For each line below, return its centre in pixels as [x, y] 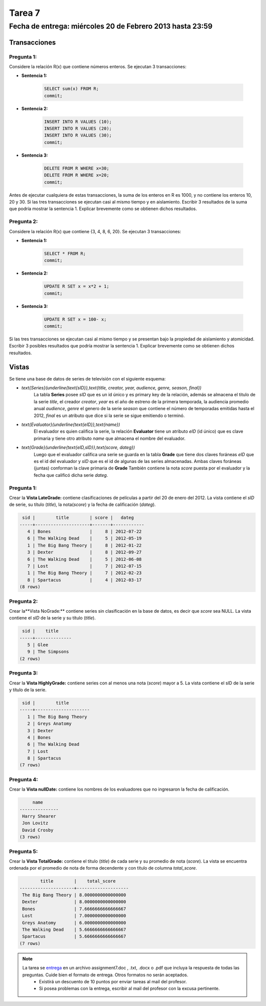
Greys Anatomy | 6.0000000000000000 [74, 922]
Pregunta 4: [24, 779]
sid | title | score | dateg [78, 518]
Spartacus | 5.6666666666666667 [74, 937]
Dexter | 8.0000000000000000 [74, 902]
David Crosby [38, 830]
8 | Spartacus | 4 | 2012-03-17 [84, 580]
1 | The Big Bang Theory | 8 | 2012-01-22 [84, 545]
